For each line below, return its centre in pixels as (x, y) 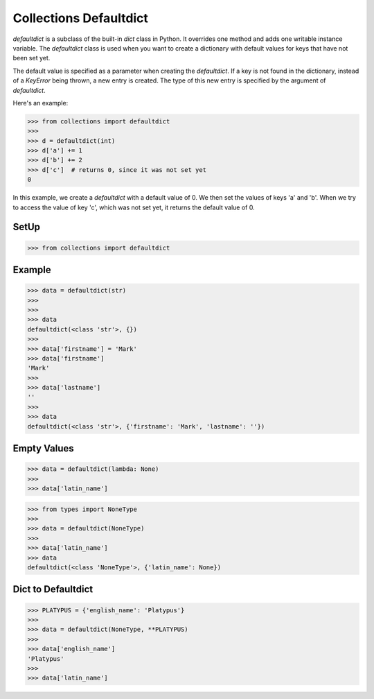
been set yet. (32, 58)
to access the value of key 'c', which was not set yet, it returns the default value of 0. (134, 207)
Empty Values (43, 448)
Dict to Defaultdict (53, 589)
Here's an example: (41, 103)
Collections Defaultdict (81, 18)
